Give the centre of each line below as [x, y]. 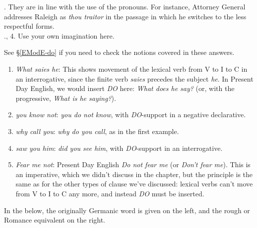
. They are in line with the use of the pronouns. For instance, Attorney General [125, 6]
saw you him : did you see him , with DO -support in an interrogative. [119, 148]
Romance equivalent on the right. [55, 220]
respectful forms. [29, 26]
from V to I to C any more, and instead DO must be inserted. [110, 193]
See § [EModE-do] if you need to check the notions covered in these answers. [119, 52]
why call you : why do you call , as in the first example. [97, 131]
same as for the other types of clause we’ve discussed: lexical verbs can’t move [134, 184]
